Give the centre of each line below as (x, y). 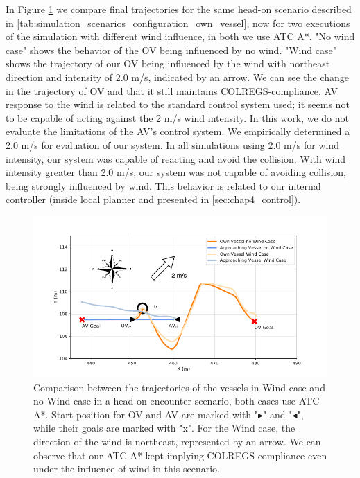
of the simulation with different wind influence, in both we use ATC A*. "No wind (180, 36)
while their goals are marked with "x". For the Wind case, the (164, 428)
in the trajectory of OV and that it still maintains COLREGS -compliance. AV (172, 90)
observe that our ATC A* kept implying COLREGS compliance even (180, 455)
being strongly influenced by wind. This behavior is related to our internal (163, 185)
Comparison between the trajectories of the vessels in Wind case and (179, 387)
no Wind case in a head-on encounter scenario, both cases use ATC (177, 401)
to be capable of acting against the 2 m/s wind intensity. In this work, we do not (177, 117)
